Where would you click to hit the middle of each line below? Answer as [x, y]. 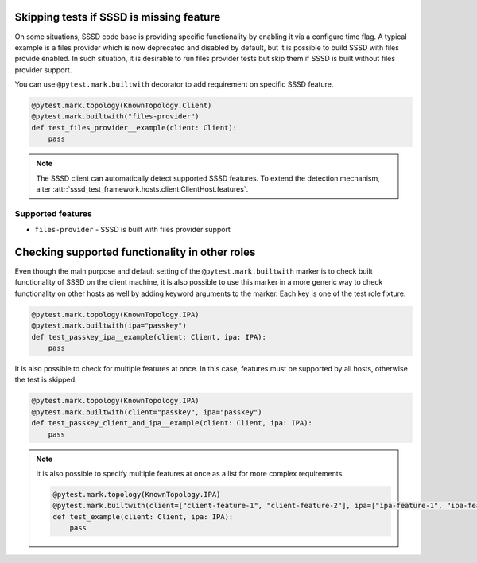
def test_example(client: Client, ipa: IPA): [143, 516]
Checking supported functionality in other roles [135, 252]
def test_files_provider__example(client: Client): [134, 128]
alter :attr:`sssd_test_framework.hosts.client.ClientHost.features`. [142, 189]
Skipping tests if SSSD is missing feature [118, 17]
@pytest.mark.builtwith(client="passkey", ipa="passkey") [147, 412]
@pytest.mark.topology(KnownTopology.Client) [122, 106]
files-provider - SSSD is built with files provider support [132, 230]
